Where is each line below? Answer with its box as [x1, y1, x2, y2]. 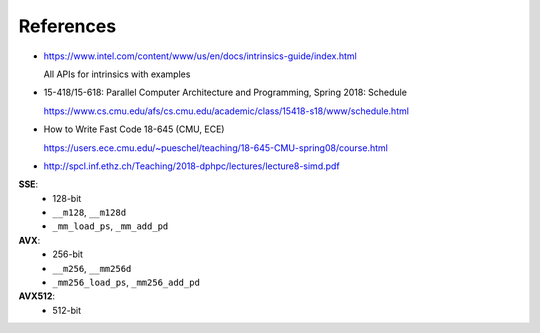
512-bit [52, 304, 82, 316]
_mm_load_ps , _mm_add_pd [52, 220, 169, 232]
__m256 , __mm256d [52, 262, 132, 274]
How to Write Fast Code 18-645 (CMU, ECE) [43, 123, 225, 135]
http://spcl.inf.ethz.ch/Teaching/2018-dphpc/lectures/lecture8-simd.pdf [43, 160, 340, 172]
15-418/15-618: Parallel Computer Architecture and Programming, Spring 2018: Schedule [43, 86, 407, 99]
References [18, 15, 117, 37]
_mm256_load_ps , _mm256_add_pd [52, 276, 200, 289]
